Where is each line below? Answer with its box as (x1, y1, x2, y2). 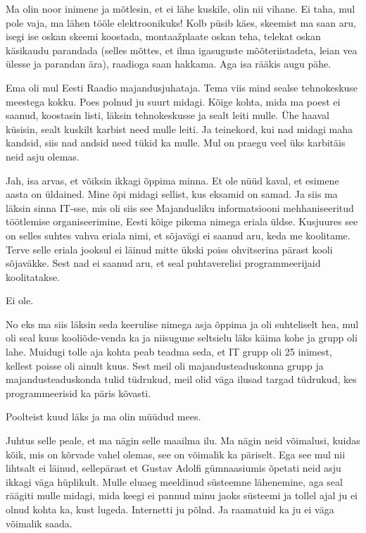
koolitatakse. (6, 269, 61, 284)
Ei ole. (6, 293, 34, 308)
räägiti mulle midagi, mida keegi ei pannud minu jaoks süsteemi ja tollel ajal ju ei (6, 488, 358, 503)
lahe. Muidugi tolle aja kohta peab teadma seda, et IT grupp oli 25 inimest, (6, 344, 332, 359)
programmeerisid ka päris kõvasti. (6, 385, 151, 400)
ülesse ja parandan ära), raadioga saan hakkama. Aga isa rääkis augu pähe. (6, 56, 332, 71)
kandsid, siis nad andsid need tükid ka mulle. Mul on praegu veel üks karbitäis (6, 135, 346, 150)
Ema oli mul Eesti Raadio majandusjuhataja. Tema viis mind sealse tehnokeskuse (6, 80, 358, 94)
